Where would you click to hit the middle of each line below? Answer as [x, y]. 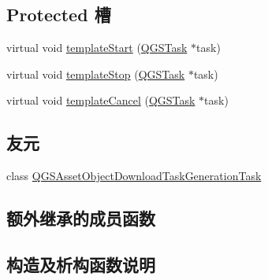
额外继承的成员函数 [81, 218]
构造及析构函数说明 [81, 264]
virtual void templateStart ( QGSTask [97, 48]
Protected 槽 [59, 15]
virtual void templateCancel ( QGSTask [101, 100]
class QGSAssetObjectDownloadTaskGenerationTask [134, 176]
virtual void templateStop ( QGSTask [96, 74]
